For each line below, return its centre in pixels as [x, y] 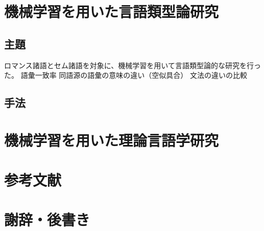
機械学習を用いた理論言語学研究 [112, 140]
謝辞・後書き [47, 220]
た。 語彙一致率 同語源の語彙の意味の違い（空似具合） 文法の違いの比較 [126, 75]
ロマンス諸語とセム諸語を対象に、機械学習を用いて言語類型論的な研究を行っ [133, 65]
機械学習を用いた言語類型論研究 [112, 11]
